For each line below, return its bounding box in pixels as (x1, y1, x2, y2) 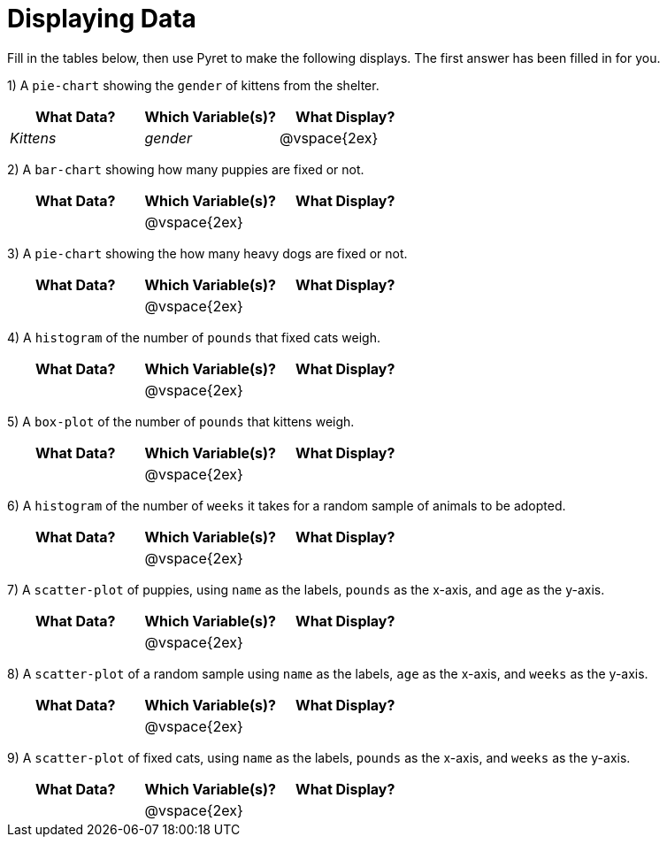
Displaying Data (7, 4, 196, 34)
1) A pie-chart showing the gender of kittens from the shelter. (7, 77, 379, 93)
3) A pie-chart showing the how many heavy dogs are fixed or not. (7, 245, 408, 261)
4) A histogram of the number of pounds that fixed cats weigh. (7, 329, 380, 345)
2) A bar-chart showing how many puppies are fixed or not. (7, 161, 364, 177)
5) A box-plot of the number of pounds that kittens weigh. (7, 413, 355, 429)
